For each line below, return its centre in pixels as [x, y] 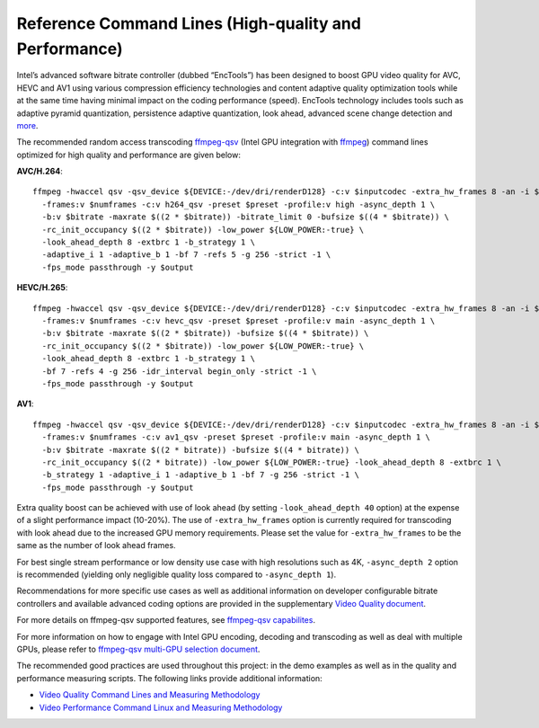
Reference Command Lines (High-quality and [189, 23]
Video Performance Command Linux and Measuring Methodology [161, 707]
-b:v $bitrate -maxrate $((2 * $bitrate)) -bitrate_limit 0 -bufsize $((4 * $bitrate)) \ [245, 217]
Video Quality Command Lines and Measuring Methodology [150, 695]
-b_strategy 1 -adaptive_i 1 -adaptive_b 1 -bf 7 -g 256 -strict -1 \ [200, 475]
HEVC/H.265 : [42, 288]
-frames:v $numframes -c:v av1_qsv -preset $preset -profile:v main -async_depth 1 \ [236, 437]
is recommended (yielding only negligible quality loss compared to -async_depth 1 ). [177, 574]
